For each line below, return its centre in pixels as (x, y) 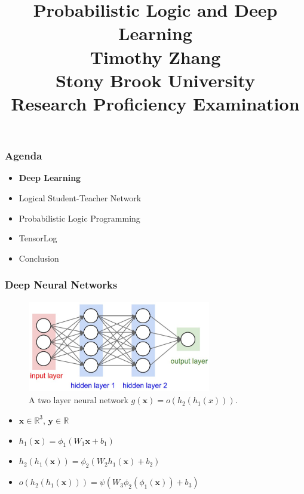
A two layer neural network (79, 400)
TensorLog (38, 238)
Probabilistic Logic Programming (79, 218)
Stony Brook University (155, 80)
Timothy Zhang (155, 56)
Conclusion (39, 258)
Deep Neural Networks (61, 285)
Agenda (24, 156)
